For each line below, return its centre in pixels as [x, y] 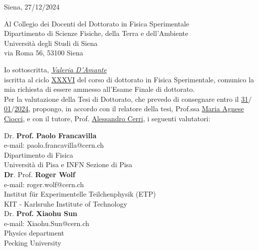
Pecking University [33, 243]
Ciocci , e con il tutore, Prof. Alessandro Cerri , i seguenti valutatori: [107, 118]
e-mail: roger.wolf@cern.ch [44, 184]
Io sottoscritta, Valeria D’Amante [55, 69]
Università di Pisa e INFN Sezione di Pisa [68, 164]
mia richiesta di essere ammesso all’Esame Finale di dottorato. [100, 89]
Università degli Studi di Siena [51, 43]
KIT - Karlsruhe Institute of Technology [66, 203]
